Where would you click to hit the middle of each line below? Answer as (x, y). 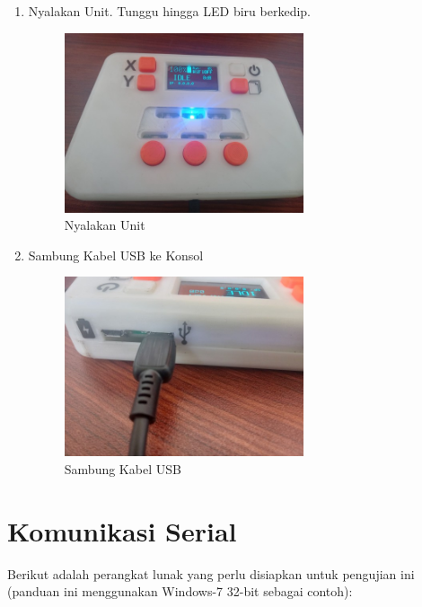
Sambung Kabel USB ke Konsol (116, 255)
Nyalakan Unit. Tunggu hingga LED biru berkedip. (169, 11)
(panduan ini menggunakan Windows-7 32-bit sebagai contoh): (180, 591)
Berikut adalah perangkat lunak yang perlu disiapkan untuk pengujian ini (211, 573)
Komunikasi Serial (122, 530)
